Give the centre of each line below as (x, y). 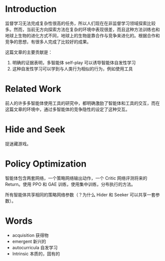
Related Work (33, 89)
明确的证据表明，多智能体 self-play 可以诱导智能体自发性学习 (74, 62)
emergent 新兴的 (29, 241)
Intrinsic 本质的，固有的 (36, 254)
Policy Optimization (46, 164)
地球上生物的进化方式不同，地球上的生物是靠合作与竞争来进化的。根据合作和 (82, 35)
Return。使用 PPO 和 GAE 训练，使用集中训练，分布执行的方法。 (70, 184)
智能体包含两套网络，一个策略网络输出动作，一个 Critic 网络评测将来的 (76, 178)
